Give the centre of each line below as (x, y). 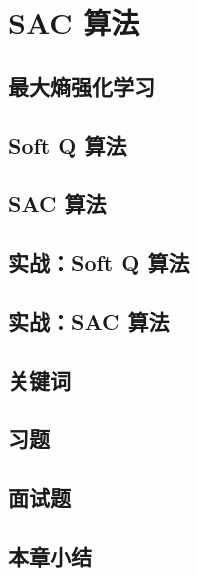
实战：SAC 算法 (89, 320)
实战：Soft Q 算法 (99, 262)
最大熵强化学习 (81, 85)
